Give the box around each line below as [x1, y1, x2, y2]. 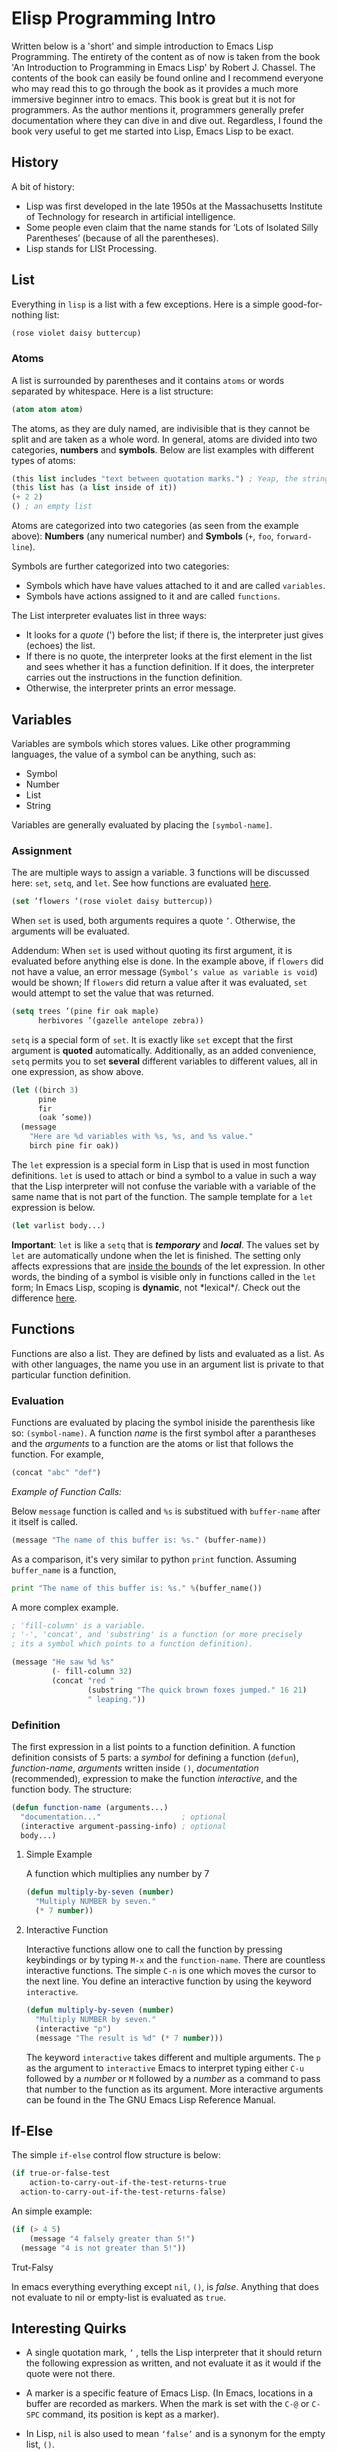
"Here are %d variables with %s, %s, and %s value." [29, 1132, 254, 1142]
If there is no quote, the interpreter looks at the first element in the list [25, 650, 313, 662]
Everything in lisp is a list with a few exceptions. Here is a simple [11, 298, 280, 310]
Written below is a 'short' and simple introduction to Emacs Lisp [11, 40, 274, 52]
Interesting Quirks [11, 2320, 127, 2337]
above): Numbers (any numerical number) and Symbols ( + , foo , [11, 530, 274, 542]
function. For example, [11, 1448, 104, 1460]
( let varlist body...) [11, 1220, 106, 1231]
